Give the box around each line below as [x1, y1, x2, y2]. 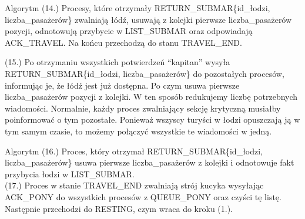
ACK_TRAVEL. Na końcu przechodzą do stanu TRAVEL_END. [5, 36, 242, 48]
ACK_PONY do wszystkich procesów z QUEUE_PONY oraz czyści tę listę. [5, 190, 281, 203]
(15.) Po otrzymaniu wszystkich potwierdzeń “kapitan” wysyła [5, 56, 230, 68]
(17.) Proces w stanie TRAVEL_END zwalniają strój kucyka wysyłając [5, 179, 264, 191]
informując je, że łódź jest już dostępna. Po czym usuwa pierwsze [5, 79, 240, 91]
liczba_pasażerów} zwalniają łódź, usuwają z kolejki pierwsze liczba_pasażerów [5, 13, 292, 25]
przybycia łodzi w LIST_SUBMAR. [5, 167, 135, 180]
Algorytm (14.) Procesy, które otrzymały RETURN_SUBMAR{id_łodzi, [5, 2, 270, 14]
